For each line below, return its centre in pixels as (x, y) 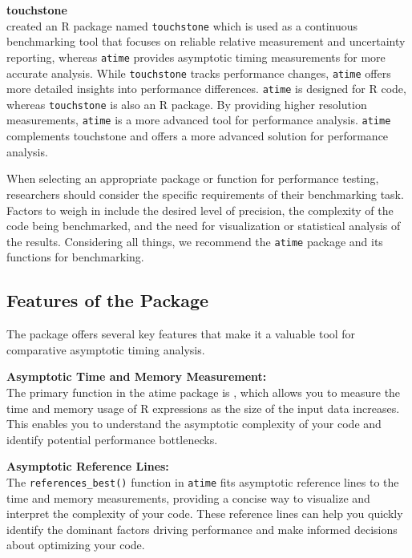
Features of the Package (108, 300)
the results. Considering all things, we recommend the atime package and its (195, 241)
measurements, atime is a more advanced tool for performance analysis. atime (199, 120)
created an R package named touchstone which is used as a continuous (182, 25)
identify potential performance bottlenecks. (112, 439)
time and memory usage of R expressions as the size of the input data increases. (203, 408)
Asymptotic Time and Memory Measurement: (137, 376)
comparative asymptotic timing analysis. (106, 349)
